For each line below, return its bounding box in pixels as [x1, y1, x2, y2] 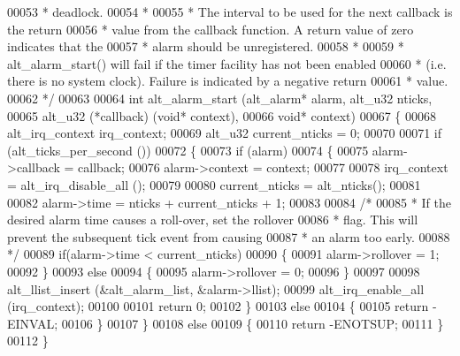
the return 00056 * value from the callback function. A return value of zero [7, 19, 414, 38]
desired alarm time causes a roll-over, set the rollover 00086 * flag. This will [7, 210, 418, 229]
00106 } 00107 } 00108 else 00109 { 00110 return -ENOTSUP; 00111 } [61, 314, 444, 332]
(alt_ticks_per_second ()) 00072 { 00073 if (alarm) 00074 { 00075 [7, 140, 369, 159]
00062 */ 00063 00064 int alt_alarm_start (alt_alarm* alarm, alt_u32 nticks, [7, 88, 433, 107]
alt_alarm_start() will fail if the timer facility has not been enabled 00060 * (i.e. [7, 54, 447, 72]
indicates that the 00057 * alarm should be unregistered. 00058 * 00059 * [7, 37, 404, 56]
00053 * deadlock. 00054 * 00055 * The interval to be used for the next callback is [7, 3, 453, 20]
